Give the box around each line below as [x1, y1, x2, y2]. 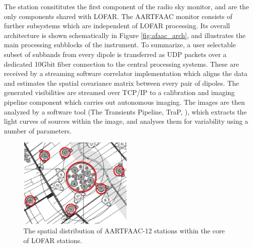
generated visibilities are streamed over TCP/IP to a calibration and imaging [4, 87, 235, 97]
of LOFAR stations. [23, 235, 82, 246]
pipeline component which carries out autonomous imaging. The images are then [4, 96, 245, 107]
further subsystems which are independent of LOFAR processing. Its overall [4, 20, 230, 31]
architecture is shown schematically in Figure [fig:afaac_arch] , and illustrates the [4, 30, 246, 40]
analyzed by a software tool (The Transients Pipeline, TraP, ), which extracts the [4, 106, 247, 116]
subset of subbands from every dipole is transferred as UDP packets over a [4, 49, 227, 59]
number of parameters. [4, 125, 72, 135]
